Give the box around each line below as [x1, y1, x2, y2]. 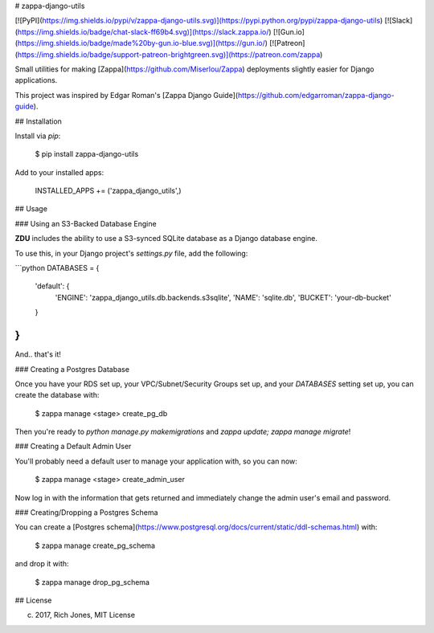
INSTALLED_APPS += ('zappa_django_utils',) [35, 186, 182, 196]
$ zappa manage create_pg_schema [35, 541, 156, 550]
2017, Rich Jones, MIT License [35, 611, 136, 620]
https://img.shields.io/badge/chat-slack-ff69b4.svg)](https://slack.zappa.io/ [17, 27, 269, 36]
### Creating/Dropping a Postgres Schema [14, 508, 158, 517]
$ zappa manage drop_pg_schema [35, 577, 150, 586]
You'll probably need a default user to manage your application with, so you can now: [14, 456, 297, 466]
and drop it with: [14, 559, 69, 569]
